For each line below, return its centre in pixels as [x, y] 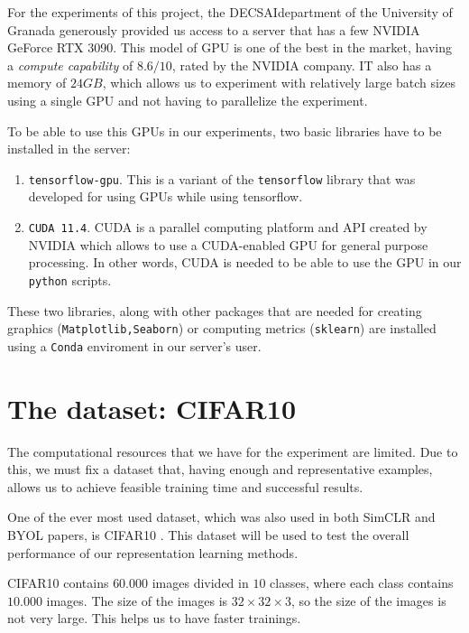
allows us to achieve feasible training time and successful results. [185, 486]
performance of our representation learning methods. [153, 552]
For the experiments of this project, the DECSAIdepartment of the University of [230, 12]
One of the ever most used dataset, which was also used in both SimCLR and [221, 517]
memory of [37, 83]
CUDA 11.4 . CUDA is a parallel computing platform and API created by [228, 227]
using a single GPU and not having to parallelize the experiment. [188, 100]
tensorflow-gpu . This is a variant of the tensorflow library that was [222, 178]
